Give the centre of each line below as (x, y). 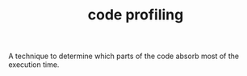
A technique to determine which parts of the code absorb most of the (124, 56)
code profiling (136, 15)
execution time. (34, 65)
